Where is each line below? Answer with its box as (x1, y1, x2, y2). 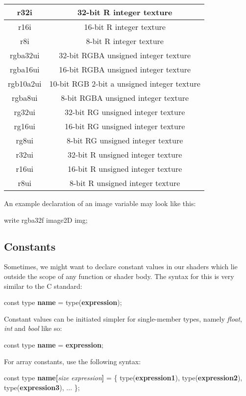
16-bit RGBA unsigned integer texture (59, 64, 191, 75)
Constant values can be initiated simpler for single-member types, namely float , (4, 313, 242, 324)
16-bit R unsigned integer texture (68, 163, 182, 174)
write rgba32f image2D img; (4, 214, 88, 225)
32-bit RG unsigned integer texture (64, 106, 185, 117)
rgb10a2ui (8, 78, 42, 89)
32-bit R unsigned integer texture (68, 149, 182, 160)
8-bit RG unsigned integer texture (66, 135, 183, 146)
